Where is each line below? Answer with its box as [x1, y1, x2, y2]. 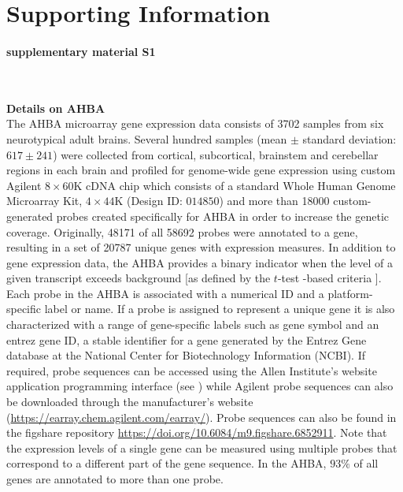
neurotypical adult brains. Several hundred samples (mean [6, 130, 287, 147]
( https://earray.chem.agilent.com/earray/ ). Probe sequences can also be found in [6, 408, 397, 425]
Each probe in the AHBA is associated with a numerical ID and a [6, 285, 324, 301]
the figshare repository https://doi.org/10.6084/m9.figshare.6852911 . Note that [6, 424, 387, 441]
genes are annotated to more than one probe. [6, 471, 224, 487]
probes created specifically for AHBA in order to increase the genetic [56, 207, 389, 224]
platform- [327, 285, 373, 301]
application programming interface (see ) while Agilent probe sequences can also [6, 378, 394, 394]
